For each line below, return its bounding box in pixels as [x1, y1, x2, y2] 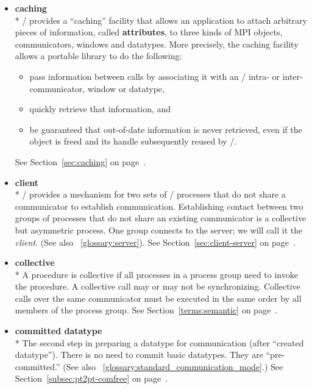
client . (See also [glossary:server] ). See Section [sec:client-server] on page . [15, 235, 296, 248]
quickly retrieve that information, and [29, 102, 171, 115]
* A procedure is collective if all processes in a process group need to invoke [15, 268, 298, 280]
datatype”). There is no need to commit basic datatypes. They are [15, 348, 263, 361]
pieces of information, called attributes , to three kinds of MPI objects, [15, 26, 283, 38]
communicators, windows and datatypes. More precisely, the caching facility [15, 37, 299, 50]
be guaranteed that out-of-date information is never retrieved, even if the [29, 123, 302, 135]
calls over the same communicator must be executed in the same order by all [15, 291, 302, 304]
